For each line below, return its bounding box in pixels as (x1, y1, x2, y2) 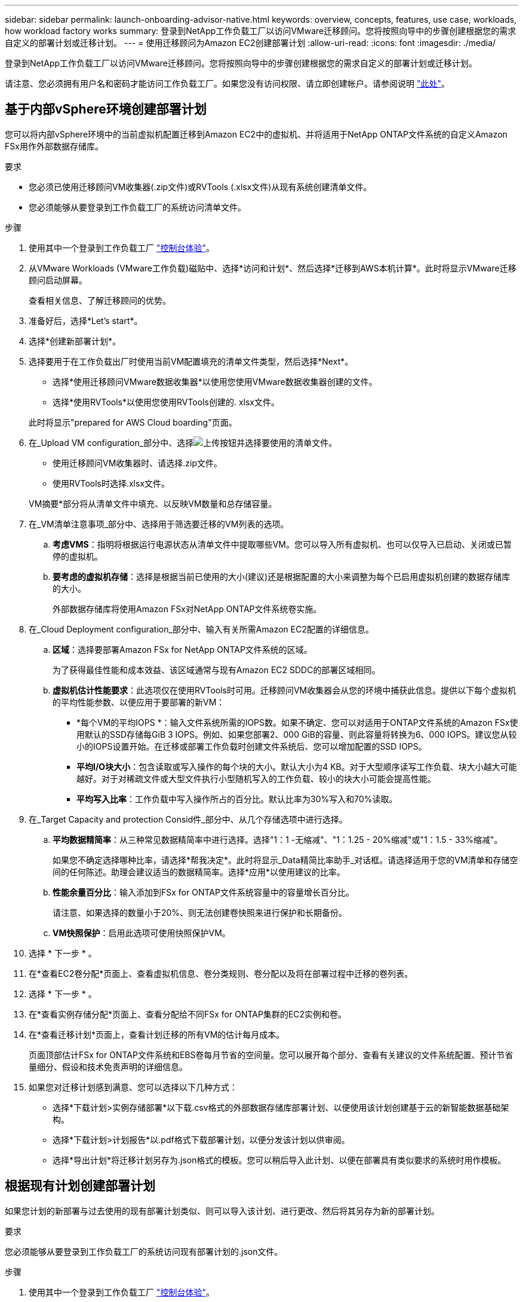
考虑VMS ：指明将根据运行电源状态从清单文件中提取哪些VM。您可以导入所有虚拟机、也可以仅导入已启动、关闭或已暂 (53, 539, 512, 549)
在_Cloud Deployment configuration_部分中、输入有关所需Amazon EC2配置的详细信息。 (29, 624, 374, 634)
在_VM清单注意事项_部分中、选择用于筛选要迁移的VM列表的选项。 (29, 518, 289, 529)
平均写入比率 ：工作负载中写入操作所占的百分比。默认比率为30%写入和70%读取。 (76, 793, 398, 804)
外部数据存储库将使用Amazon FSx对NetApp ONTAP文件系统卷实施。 (53, 603, 322, 614)
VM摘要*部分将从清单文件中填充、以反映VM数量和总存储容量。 (29, 498, 277, 509)
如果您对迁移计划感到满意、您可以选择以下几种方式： (29, 1081, 238, 1092)
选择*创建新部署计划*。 (29, 335, 121, 346)
